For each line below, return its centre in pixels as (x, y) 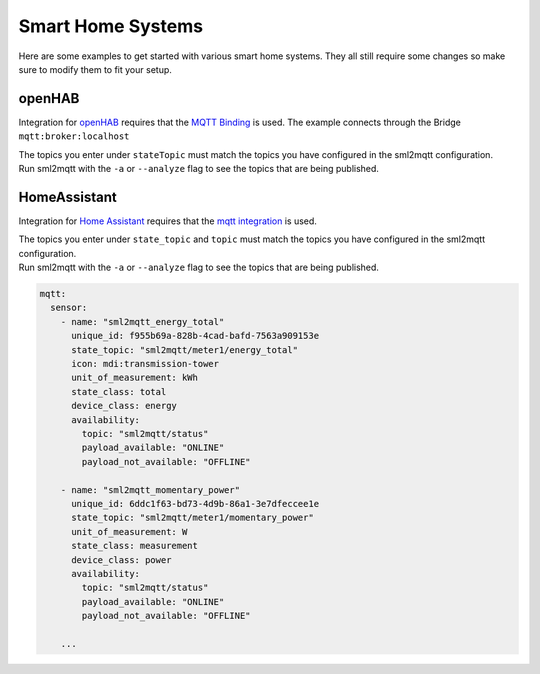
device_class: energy (124, 406)
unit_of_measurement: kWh (135, 378)
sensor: (69, 308)
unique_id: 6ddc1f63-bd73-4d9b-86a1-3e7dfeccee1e (195, 503)
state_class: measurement (135, 546)
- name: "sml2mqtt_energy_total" (142, 321)
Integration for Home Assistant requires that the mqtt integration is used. (167, 221)
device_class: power (121, 559)
